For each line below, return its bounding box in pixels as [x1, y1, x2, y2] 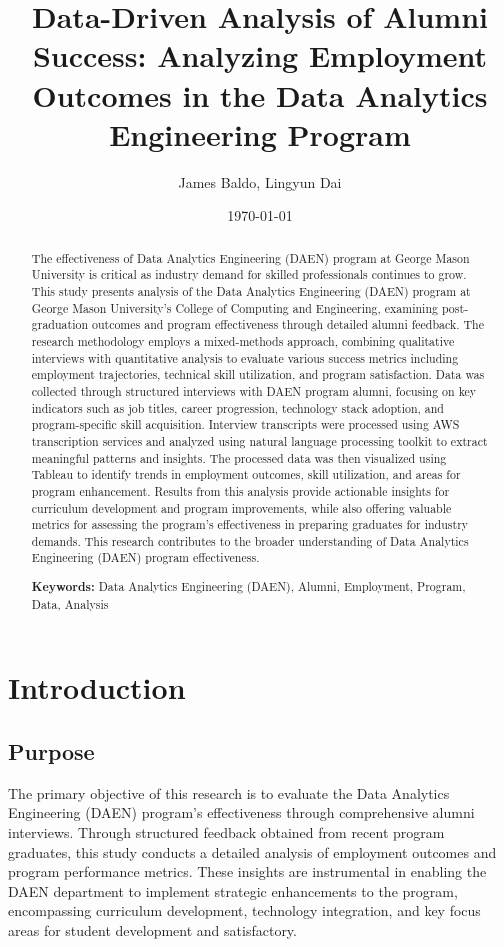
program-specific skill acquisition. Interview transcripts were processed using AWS [31, 416, 460, 433]
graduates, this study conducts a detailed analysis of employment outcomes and [8, 841, 497, 862]
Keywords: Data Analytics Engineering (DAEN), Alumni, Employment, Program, [31, 578, 466, 596]
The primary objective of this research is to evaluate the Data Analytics [8, 782, 450, 803]
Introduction [8, 667, 186, 708]
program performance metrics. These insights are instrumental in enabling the [8, 861, 487, 882]
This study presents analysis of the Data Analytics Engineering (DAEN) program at [31, 282, 471, 299]
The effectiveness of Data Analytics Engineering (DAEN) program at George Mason [31, 249, 470, 266]
